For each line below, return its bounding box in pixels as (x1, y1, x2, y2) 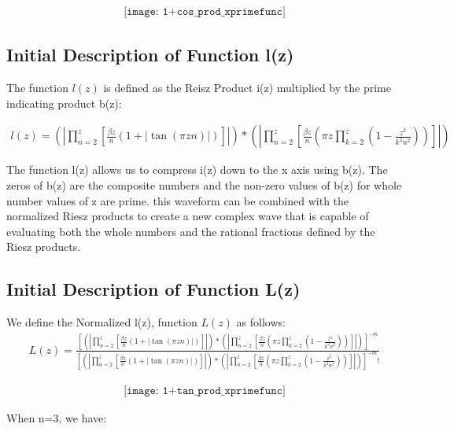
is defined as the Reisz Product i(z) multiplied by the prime (103, 79, 391, 96)
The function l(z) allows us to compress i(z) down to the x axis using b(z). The (6, 161, 388, 178)
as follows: (236, 314, 286, 330)
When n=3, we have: (6, 409, 107, 425)
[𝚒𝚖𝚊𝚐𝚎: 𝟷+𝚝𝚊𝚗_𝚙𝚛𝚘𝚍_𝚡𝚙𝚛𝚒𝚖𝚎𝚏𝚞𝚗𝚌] (124, 385, 286, 396)
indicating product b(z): (6, 94, 122, 111)
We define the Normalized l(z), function (6, 314, 197, 330)
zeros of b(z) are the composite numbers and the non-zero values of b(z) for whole (6, 177, 402, 193)
